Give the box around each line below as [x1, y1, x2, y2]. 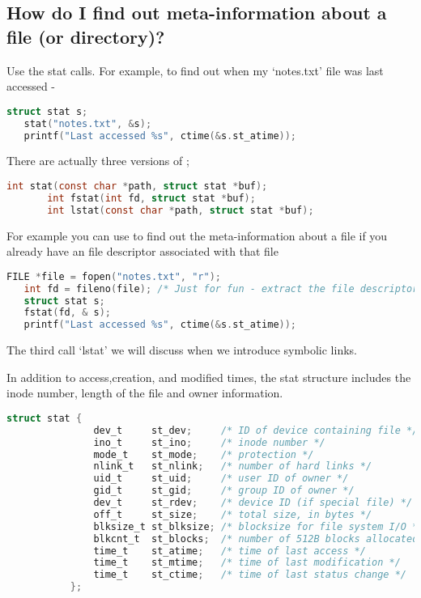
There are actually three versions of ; [6, 152, 189, 169]
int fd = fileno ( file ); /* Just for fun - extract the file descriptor [23, 282, 419, 295]
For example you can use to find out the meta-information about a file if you [6, 227, 388, 244]
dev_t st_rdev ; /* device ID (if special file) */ [93, 497, 413, 509]
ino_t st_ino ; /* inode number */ [93, 436, 325, 448]
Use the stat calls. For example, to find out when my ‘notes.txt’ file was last [6, 61, 384, 78]
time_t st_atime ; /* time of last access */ [93, 545, 366, 557]
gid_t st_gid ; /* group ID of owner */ [93, 485, 355, 497]
